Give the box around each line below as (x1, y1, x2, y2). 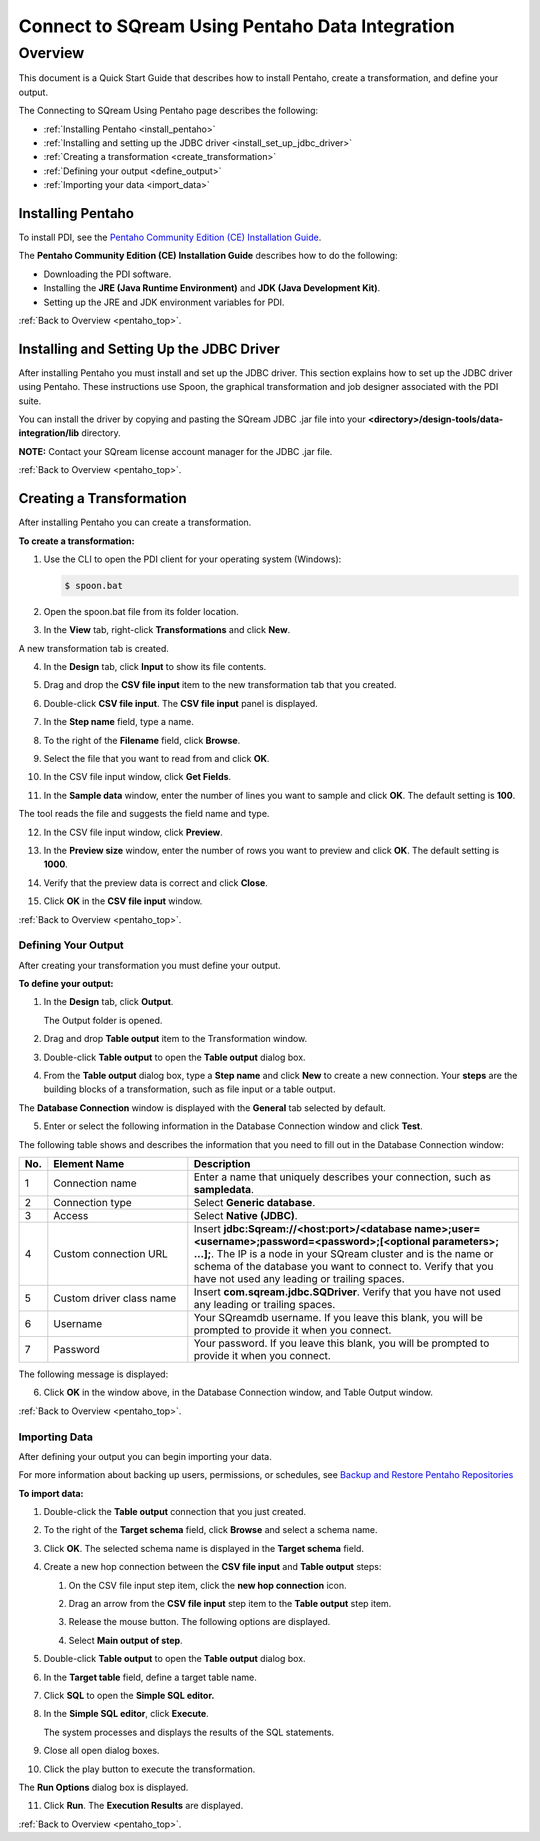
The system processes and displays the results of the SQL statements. (43, 1726, 335, 1738)
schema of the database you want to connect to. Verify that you (193, 1259, 494, 1273)
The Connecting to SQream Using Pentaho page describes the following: (18, 105, 319, 117)
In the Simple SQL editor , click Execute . (43, 1708, 209, 1720)
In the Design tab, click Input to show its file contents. (43, 661, 267, 673)
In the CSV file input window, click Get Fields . (43, 771, 232, 783)
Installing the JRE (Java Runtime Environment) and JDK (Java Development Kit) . (43, 282, 381, 294)
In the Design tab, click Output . (43, 996, 174, 1008)
